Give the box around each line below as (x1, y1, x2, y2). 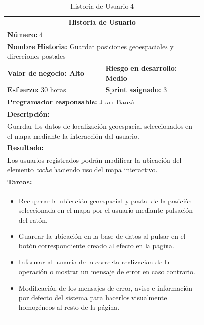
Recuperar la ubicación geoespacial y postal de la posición (19, 195, 192, 205)
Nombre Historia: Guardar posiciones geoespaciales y (7, 41, 174, 51)
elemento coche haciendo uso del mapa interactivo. (7, 164, 158, 174)
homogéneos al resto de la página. (19, 302, 120, 312)
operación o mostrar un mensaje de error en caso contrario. (19, 266, 195, 277)
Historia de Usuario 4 (70, 1, 134, 11)
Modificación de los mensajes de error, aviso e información (19, 283, 193, 293)
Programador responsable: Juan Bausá (7, 97, 134, 107)
